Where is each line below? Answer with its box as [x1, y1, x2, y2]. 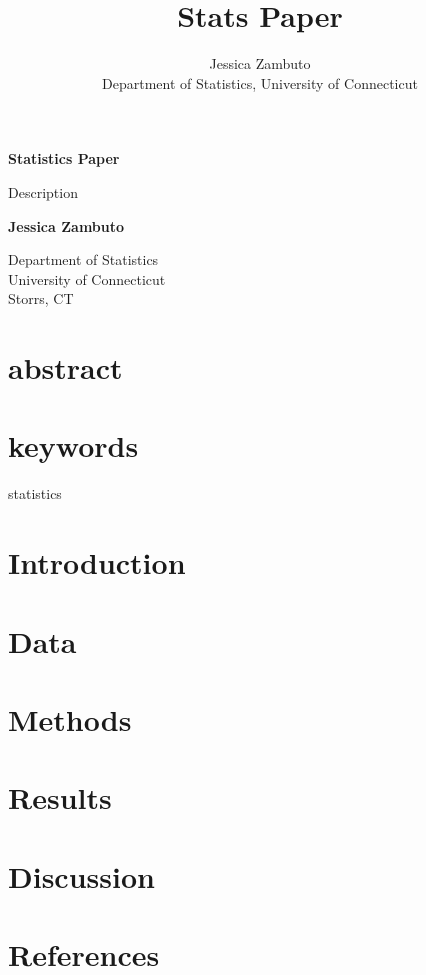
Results [8, 777, 112, 818]
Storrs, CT [8, 288, 74, 309]
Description [8, 181, 78, 202]
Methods [8, 698, 132, 739]
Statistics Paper [8, 148, 120, 169]
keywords [8, 425, 139, 466]
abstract [8, 347, 123, 388]
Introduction [8, 542, 186, 583]
